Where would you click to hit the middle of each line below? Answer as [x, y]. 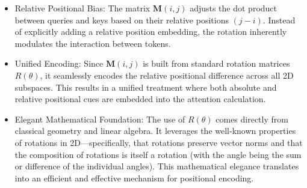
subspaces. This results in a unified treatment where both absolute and [146, 87]
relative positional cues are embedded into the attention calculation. [140, 99]
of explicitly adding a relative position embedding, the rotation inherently [151, 32]
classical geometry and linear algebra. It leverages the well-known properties [155, 131]
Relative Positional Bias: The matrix [82, 8]
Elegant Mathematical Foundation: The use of [100, 119]
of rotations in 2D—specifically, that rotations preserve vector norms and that [159, 142]
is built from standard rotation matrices [216, 63]
